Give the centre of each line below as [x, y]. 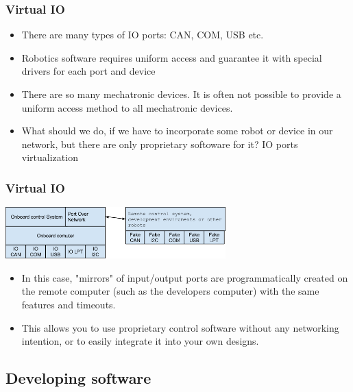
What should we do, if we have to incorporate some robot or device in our [177, 131]
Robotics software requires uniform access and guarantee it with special [172, 57]
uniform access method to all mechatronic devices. [127, 107]
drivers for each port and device [88, 71]
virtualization [50, 157]
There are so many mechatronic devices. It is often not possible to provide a [181, 94]
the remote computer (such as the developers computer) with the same [170, 291]
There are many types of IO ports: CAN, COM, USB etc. [143, 35]
